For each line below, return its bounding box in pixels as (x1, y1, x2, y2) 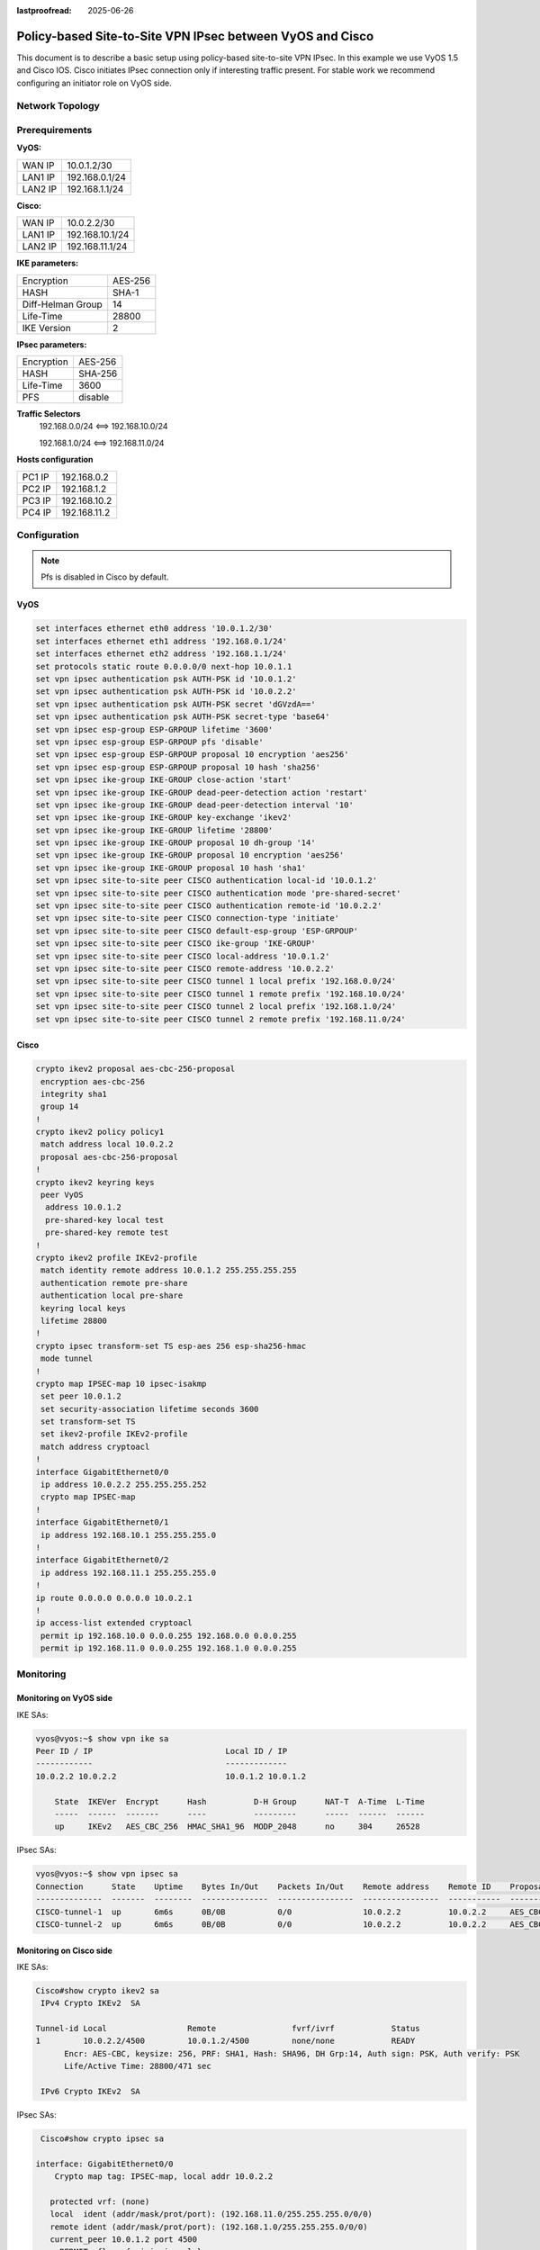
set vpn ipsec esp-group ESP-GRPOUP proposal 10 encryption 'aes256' (35, 750, 349, 760)
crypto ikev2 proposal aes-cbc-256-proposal (35, 1064, 236, 1075)
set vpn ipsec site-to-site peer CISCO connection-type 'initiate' (35, 913, 340, 923)
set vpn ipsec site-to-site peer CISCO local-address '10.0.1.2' (35, 950, 330, 961)
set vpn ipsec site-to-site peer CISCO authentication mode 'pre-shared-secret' (35, 887, 401, 898)
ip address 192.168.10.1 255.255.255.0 (40, 1530, 216, 1540)
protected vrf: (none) (49, 2196, 150, 2207)
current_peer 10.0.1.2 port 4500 (49, 2235, 198, 2245)
